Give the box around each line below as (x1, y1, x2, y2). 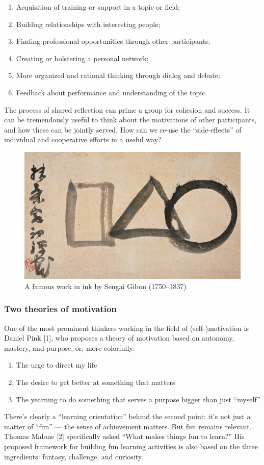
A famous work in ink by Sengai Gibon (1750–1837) (24, 280, 187, 291)
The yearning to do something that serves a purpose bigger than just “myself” (16, 394, 260, 404)
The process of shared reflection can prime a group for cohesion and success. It (4, 104, 250, 115)
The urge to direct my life (16, 359, 97, 370)
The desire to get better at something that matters (16, 376, 175, 387)
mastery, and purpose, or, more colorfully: (4, 342, 135, 353)
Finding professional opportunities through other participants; (16, 36, 210, 46)
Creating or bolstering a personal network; (16, 53, 149, 63)
